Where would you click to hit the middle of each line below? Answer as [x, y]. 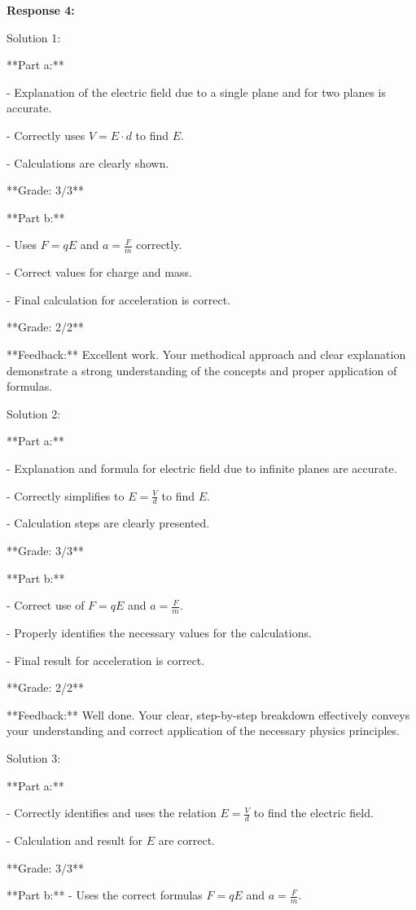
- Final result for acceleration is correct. [106, 660]
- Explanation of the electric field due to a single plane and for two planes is [197, 92]
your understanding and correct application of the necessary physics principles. [203, 731]
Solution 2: [34, 413]
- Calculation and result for [75, 840]
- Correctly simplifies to [66, 495]
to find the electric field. [313, 813]
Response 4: [41, 10]
